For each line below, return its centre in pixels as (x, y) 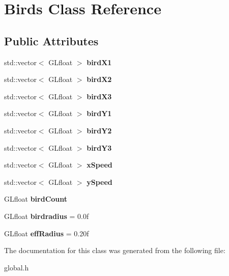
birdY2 (99, 130)
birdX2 (99, 79)
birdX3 (99, 96)
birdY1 (99, 113)
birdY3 (99, 147)
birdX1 (99, 62)
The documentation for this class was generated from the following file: (115, 250)
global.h (17, 267)
